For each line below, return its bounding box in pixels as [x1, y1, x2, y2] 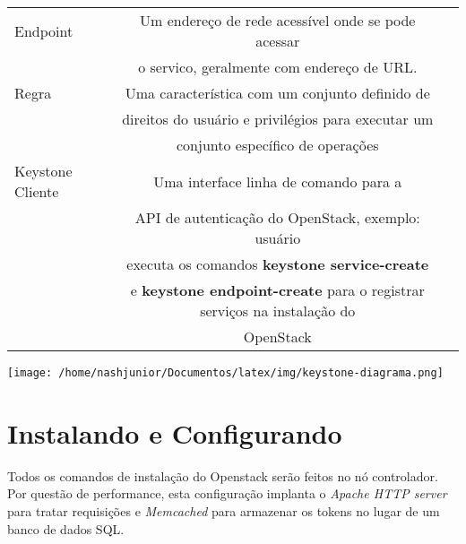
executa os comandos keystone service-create [126, 254, 429, 274]
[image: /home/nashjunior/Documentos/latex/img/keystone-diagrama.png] [7, 367, 444, 379]
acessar [255, 30, 300, 51]
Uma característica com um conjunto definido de [125, 82, 430, 103]
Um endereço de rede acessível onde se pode [140, 10, 416, 30]
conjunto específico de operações [177, 134, 379, 155]
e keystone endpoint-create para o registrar [130, 280, 425, 300]
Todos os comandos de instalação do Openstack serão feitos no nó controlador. [7, 466, 438, 485]
